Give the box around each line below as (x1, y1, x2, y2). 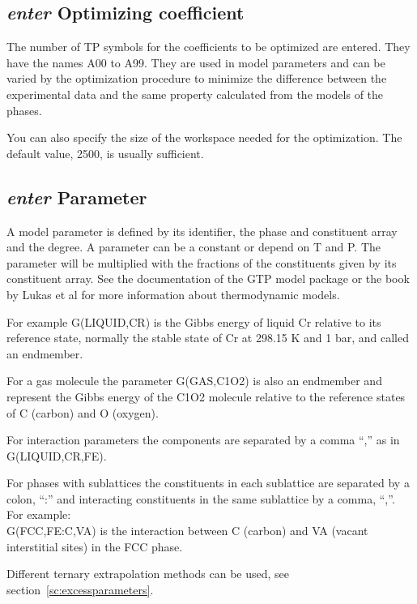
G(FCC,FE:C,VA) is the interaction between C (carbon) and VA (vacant (6, 522, 368, 539)
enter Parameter (6, 184, 147, 209)
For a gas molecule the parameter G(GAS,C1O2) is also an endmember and (6, 372, 382, 389)
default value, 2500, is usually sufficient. (6, 144, 204, 161)
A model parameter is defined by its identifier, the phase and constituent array (6, 222, 398, 239)
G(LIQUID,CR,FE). (6, 447, 107, 464)
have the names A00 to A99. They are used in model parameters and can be (6, 54, 385, 71)
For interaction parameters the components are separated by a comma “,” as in (6, 431, 400, 448)
